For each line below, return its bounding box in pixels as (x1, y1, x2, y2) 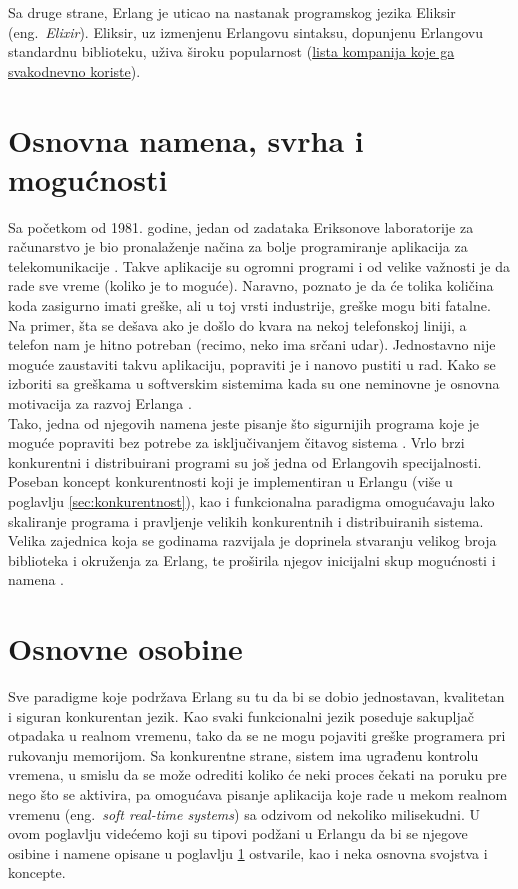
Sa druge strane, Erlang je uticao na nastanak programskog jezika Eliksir (8, 2, 456, 22)
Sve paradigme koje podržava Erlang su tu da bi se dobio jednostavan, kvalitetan (8, 686, 505, 707)
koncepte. (8, 862, 66, 883)
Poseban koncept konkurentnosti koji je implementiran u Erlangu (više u (8, 471, 453, 492)
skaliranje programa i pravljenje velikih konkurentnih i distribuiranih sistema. (8, 510, 484, 531)
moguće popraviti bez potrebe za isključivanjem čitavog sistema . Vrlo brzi (8, 432, 465, 453)
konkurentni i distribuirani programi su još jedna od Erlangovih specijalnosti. (8, 451, 482, 472)
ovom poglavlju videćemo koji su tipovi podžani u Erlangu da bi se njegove (8, 823, 468, 844)
